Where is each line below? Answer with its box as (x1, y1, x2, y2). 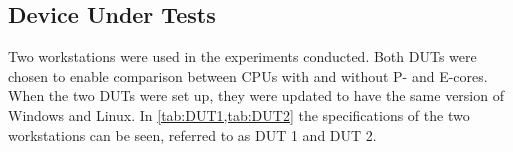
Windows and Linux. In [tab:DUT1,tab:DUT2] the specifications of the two (8, 104, 470, 125)
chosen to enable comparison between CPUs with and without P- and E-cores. (8, 65, 488, 86)
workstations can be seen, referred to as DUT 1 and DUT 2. (8, 124, 377, 145)
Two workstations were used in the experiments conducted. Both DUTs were (8, 46, 477, 67)
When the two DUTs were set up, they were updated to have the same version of (8, 85, 504, 106)
